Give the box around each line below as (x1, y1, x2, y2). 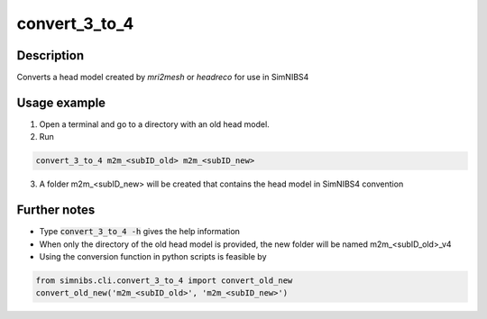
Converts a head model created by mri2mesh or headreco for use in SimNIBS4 (16, 72, 309, 83)
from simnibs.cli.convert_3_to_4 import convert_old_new (35, 276, 293, 286)
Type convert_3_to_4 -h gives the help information (39, 226, 241, 237)
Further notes (16, 203, 96, 218)
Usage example (16, 95, 106, 110)
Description (16, 48, 85, 63)
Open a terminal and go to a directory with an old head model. (39, 118, 270, 130)
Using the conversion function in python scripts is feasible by (39, 251, 267, 262)
